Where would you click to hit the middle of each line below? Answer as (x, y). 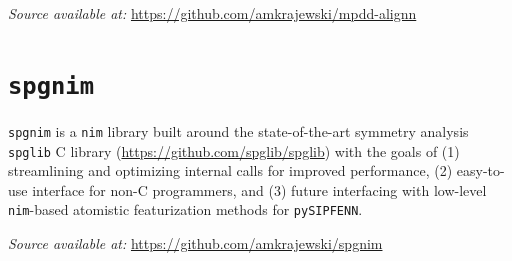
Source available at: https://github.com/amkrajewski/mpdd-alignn (212, 13)
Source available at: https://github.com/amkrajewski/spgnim (195, 243)
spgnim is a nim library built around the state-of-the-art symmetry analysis (238, 130)
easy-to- (480, 170)
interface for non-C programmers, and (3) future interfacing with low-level (259, 189)
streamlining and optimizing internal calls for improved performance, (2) (230, 170)
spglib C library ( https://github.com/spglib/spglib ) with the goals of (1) (234, 150)
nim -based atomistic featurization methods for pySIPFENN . (185, 209)
